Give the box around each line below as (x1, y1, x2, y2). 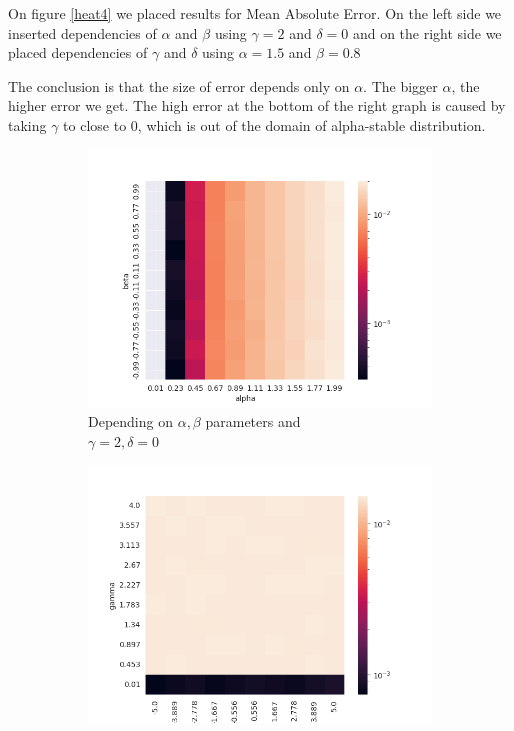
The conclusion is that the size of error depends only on (8, 75, 350, 96)
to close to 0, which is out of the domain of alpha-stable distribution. (63, 114, 486, 135)
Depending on (88, 411, 173, 432)
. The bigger (363, 75, 438, 96)
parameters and (205, 411, 301, 432)
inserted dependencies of (8, 22, 157, 43)
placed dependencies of (8, 42, 148, 63)
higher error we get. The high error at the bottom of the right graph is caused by (8, 95, 506, 116)
